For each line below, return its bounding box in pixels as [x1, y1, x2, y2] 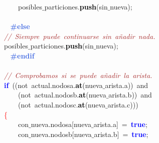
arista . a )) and [105, 79, 148, 90]
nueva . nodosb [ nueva [31, 128, 92, 139]
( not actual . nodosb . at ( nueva [18, 89, 106, 100]
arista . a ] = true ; [93, 119, 147, 129]
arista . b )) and [108, 89, 152, 100]
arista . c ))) [107, 99, 138, 109]
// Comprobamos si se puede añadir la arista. [4, 70, 152, 80]
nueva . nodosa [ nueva [31, 119, 91, 129]
